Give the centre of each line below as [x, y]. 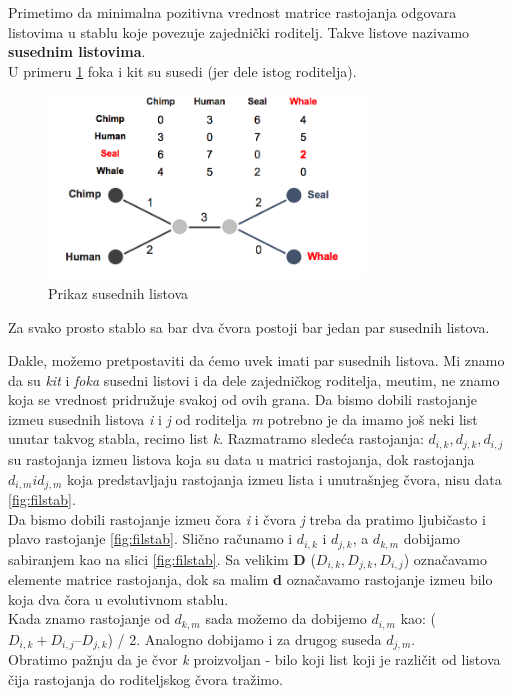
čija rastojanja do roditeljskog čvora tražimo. [145, 678]
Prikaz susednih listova [118, 292]
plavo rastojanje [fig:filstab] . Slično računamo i [150, 538]
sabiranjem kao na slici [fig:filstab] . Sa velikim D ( [162, 558]
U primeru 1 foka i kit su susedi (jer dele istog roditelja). [182, 70]
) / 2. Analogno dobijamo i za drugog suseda [244, 638]
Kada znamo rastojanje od [89, 618]
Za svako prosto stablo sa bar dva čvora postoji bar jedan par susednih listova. [249, 326]
